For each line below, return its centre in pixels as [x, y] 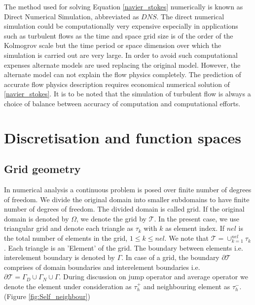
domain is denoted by [36, 218]
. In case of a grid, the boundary [170, 257]
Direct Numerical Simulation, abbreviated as [72, 16]
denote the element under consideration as [68, 286]
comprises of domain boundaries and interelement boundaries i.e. [102, 267]
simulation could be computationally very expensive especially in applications [121, 26]
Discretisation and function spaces [123, 137]
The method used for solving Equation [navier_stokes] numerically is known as [124, 6]
